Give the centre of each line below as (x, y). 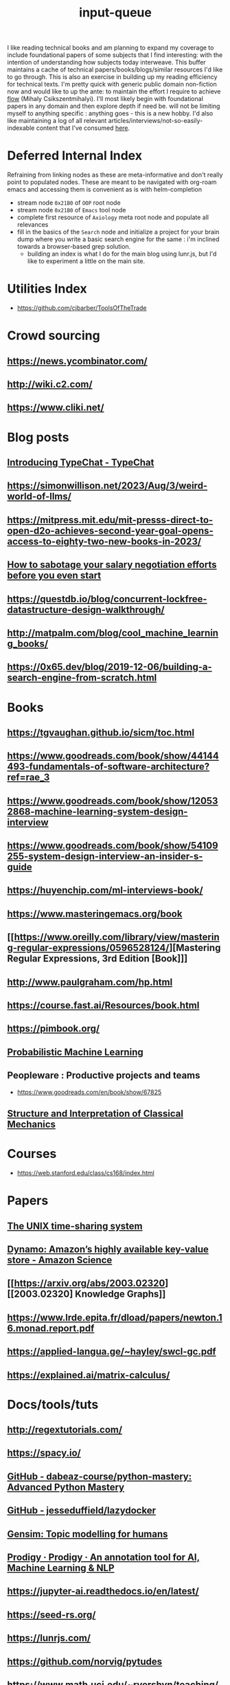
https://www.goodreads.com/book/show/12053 (113, 801)
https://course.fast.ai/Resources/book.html (103, 1006)
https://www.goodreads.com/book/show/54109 (113, 846)
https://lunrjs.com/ (49, 1638)
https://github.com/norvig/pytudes (85, 1661)
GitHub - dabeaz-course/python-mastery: (100, 1476)
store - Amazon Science (60, 1260)
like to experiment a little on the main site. (86, 261)
